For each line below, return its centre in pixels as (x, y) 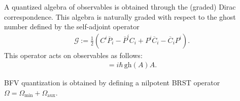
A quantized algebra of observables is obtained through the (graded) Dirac (120, 7)
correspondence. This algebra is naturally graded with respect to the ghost (120, 16)
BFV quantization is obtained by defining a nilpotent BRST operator (112, 83)
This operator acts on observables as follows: (73, 55)
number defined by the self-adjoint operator (72, 27)
